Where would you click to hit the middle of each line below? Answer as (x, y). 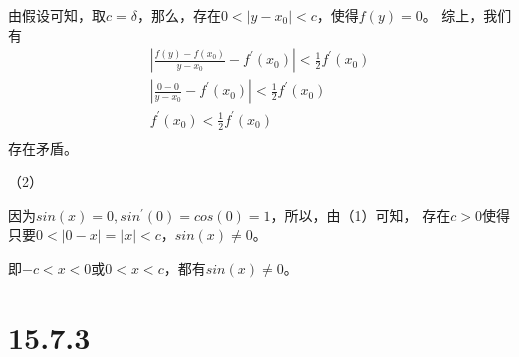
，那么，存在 (178, 15)
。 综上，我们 (467, 15)
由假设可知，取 (57, 15)
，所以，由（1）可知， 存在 (360, 214)
